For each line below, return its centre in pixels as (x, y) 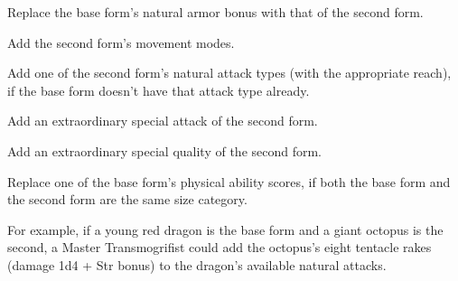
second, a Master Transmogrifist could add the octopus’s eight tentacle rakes (220, 247)
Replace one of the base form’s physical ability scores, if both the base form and (229, 181)
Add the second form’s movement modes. (121, 42)
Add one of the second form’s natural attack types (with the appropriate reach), (229, 73)
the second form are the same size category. (127, 199)
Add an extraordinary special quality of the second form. (165, 150)
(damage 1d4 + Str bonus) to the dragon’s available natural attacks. (197, 264)
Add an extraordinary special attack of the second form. (163, 121)
